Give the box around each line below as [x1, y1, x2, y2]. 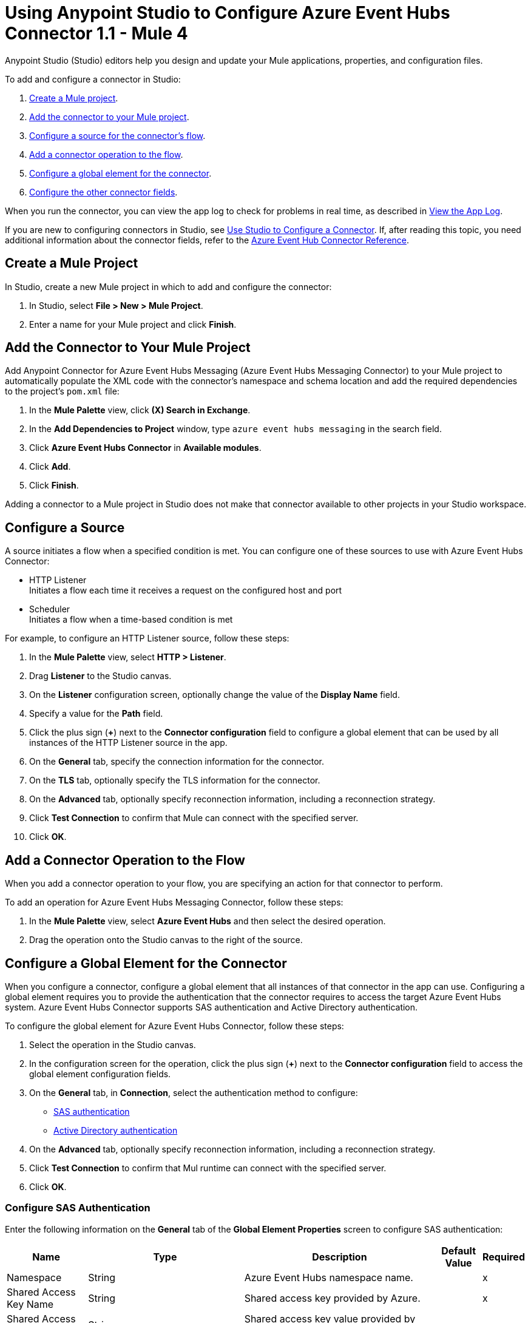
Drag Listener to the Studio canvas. [29, 671, 172, 682]
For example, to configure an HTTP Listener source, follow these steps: [5, 633, 289, 644]
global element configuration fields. [29, 1068, 171, 1079]
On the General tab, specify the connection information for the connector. [29, 756, 325, 767]
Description [312, 1250, 367, 1263]
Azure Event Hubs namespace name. [244, 1271, 413, 1284]
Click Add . [29, 461, 71, 472]
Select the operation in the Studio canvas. [29, 1039, 196, 1050]
